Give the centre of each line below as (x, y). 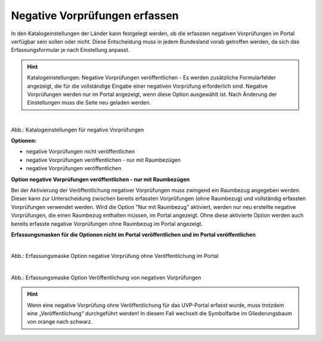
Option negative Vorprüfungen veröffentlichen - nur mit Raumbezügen (100, 179)
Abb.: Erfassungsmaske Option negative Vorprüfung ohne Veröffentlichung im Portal (115, 256)
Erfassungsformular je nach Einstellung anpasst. (70, 50)
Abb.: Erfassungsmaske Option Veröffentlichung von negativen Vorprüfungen (106, 277)
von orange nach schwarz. (60, 322)
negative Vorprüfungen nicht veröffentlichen (80, 152)
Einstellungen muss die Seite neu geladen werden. (89, 103)
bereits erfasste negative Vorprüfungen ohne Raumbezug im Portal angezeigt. (107, 223)
